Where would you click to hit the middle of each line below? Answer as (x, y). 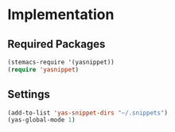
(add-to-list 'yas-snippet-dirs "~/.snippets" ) (88, 113)
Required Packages (56, 44)
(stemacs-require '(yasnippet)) (61, 62)
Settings (29, 94)
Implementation (61, 15)
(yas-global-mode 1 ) (42, 120)
